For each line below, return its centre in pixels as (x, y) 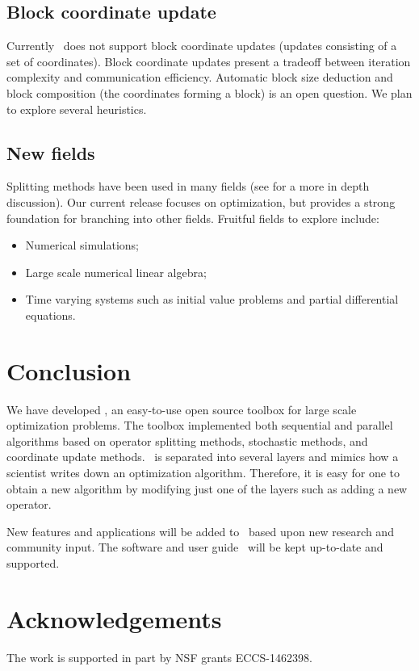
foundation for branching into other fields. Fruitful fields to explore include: (193, 218)
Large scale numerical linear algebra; (116, 272)
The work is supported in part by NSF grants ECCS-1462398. (159, 657)
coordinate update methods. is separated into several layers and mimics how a (203, 457)
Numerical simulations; (82, 245)
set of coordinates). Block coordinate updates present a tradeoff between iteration (209, 61)
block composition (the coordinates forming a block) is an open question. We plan (209, 92)
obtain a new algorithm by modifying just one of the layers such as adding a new (207, 488)
